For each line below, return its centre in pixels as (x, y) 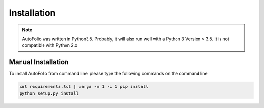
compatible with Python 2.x (50, 45)
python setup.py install (49, 93)
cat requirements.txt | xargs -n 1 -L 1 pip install (84, 86)
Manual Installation (39, 62)
